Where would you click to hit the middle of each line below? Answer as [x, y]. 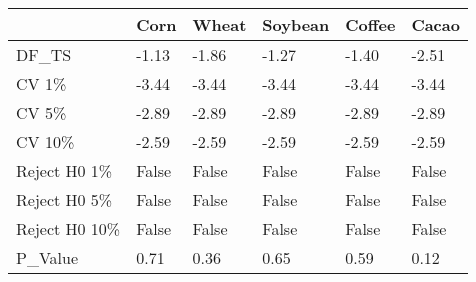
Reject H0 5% [64, 199]
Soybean [296, 24]
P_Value [47, 257]
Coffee [370, 24]
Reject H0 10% [68, 228]
